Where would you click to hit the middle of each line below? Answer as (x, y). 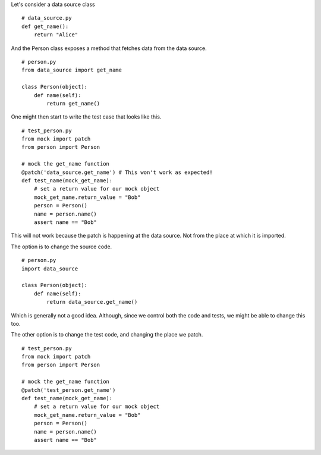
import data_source (50, 269)
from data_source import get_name (72, 70)
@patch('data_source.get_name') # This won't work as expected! (117, 172)
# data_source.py (47, 18)
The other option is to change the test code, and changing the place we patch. (107, 335)
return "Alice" (56, 35)
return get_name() (73, 103)
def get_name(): (45, 26)
